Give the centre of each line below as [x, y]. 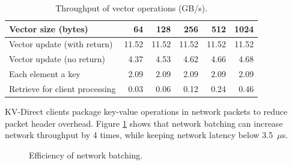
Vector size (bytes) [49, 28]
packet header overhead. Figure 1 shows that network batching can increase [144, 123]
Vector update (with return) [61, 44]
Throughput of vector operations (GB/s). [132, 8]
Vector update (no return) [57, 59]
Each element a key [45, 74]
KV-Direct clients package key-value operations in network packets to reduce [146, 111]
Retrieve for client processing [62, 88]
